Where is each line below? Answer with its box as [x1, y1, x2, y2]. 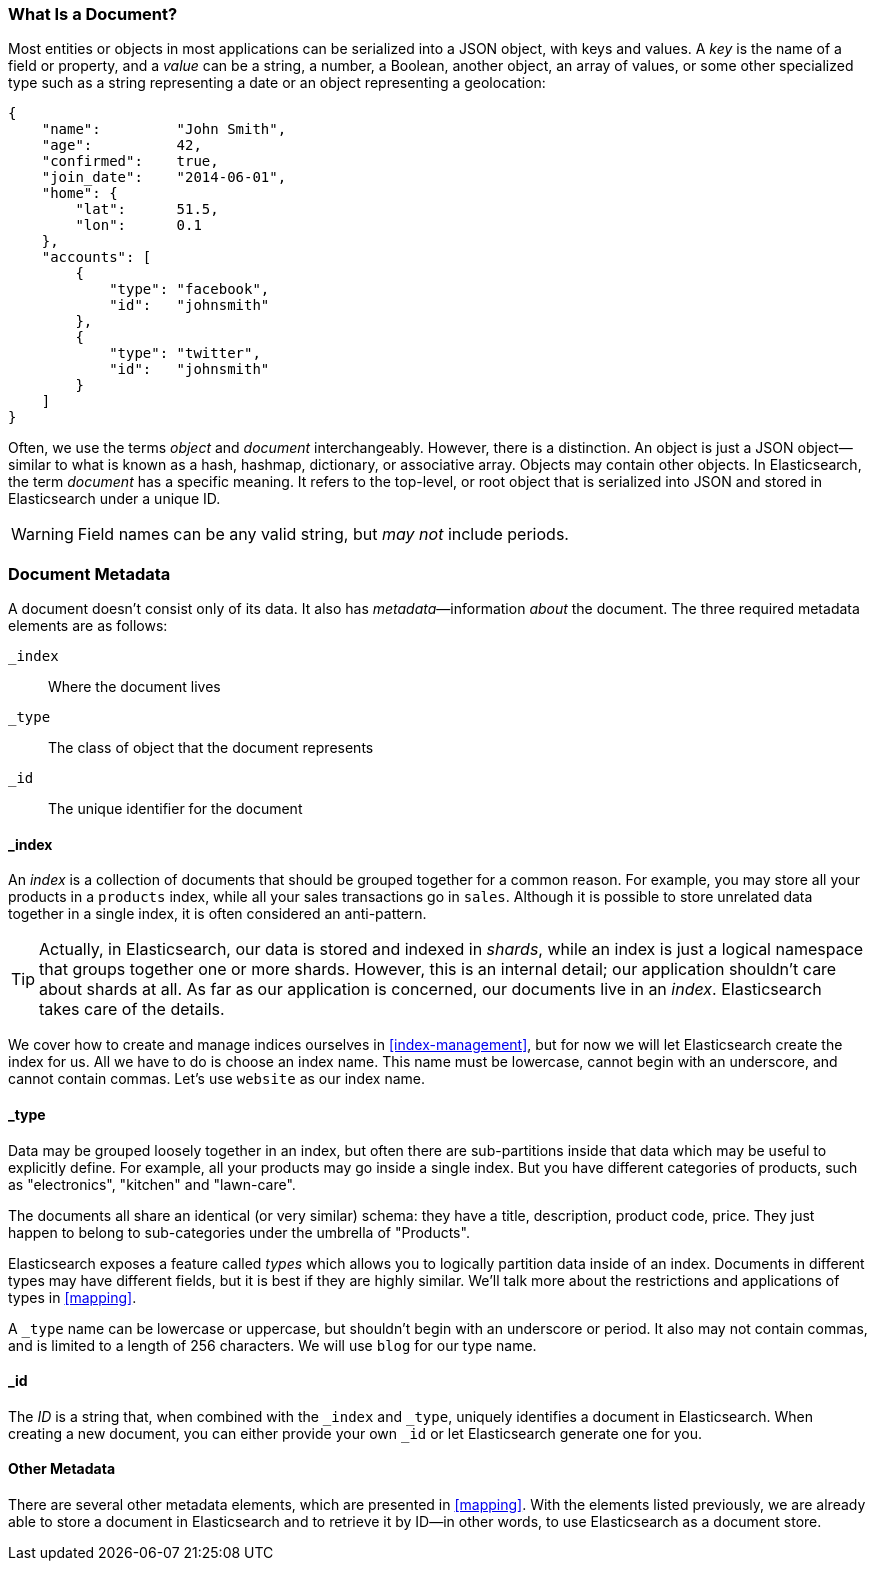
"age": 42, [41, 137, 202, 154]
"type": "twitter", [109, 345, 261, 362]
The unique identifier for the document [48, 800, 303, 818]
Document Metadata [8, 563, 171, 584]
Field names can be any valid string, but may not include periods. [77, 524, 569, 545]
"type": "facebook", [109, 281, 270, 298]
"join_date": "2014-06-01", [41, 169, 287, 186]
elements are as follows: [8, 617, 168, 635]
